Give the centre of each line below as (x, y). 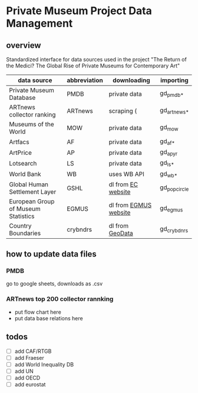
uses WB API (126, 174)
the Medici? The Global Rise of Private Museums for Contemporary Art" (93, 66)
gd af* (167, 142)
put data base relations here (49, 318)
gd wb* (169, 174)
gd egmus (171, 209)
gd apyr (169, 152)
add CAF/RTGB (33, 351)
